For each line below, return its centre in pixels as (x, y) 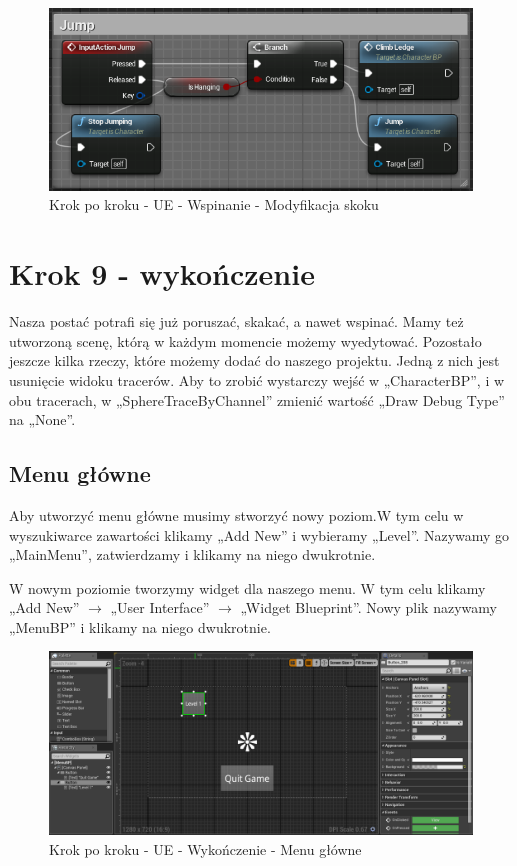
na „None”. (42, 419)
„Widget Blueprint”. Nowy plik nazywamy (368, 607)
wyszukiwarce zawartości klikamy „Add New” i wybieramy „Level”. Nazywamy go (259, 534)
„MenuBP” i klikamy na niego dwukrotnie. (140, 626)
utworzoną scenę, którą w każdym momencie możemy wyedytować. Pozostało (245, 340)
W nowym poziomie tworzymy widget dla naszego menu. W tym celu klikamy (247, 587)
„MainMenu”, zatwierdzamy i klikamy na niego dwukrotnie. (192, 554)
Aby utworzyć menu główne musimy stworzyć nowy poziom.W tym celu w (236, 514)
